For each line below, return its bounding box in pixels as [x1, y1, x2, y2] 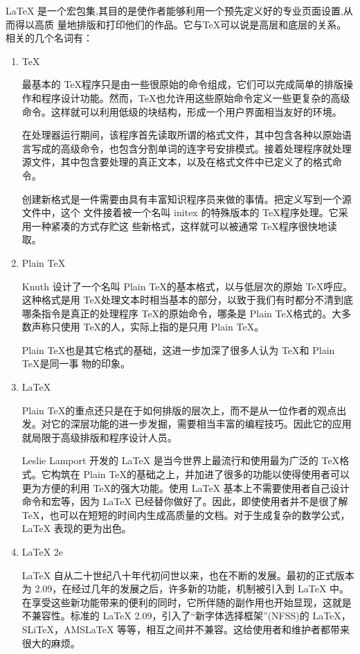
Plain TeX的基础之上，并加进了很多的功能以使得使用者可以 [83, 467, 350, 481]
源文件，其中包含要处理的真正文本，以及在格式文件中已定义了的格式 [21, 154, 332, 169]
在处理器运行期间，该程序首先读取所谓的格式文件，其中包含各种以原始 [21, 127, 342, 142]
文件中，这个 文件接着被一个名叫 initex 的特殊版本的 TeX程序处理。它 [21, 205, 339, 220]
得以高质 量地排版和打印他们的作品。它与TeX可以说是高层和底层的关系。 [15, 17, 347, 31]
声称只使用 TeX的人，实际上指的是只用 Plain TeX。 [31, 319, 264, 334]
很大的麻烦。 [21, 635, 80, 650]
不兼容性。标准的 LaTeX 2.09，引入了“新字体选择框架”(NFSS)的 [21, 608, 309, 623]
